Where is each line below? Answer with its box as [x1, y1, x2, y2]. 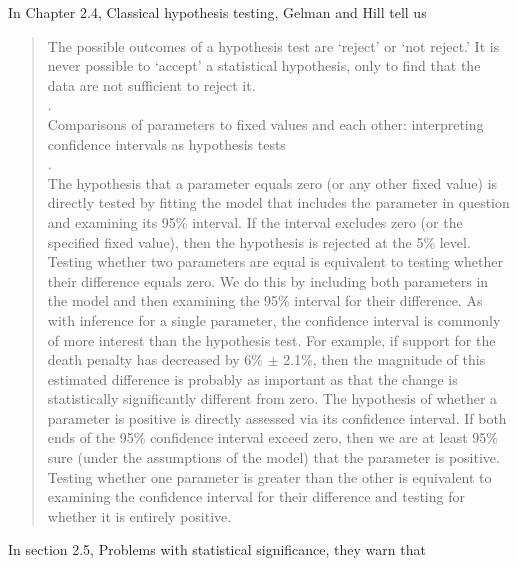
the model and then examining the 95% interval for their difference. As [47, 290, 483, 311]
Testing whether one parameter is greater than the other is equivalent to [47, 466, 492, 487]
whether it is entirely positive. [47, 505, 232, 526]
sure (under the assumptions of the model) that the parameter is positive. [47, 447, 500, 468]
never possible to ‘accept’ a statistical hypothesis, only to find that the [47, 55, 481, 76]
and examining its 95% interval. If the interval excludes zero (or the [47, 211, 463, 232]
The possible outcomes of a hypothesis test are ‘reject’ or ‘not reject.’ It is [47, 35, 500, 56]
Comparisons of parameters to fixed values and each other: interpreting [47, 113, 484, 134]
